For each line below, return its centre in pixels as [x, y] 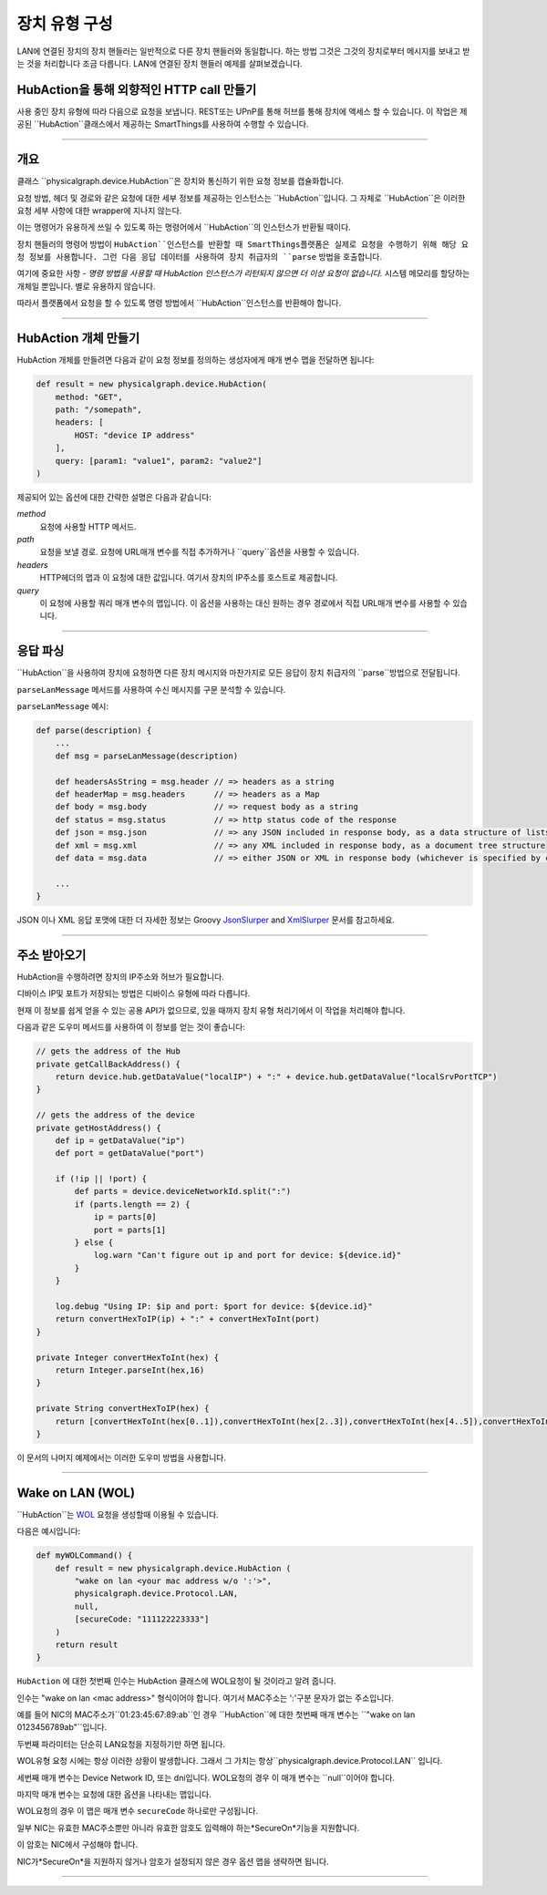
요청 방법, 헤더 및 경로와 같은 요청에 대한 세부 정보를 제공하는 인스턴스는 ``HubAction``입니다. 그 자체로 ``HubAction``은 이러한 [241, 198]
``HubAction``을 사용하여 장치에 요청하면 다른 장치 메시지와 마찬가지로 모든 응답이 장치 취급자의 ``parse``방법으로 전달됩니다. [238, 673]
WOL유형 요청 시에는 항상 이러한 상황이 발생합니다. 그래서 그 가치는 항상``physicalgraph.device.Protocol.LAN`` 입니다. [230, 1761]
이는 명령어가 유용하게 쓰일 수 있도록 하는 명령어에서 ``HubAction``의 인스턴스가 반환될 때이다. [184, 227]
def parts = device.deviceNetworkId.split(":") [183, 1191]
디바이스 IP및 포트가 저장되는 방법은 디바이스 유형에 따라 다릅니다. [134, 994]
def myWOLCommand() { [84, 1555]
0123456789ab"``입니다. [62, 1727]
